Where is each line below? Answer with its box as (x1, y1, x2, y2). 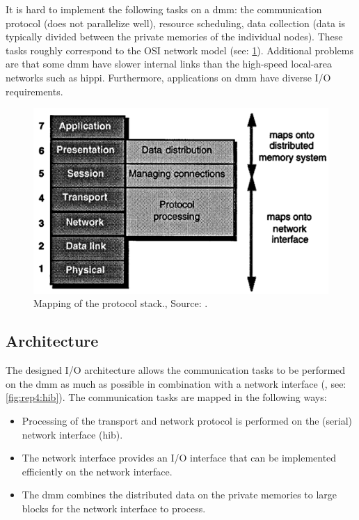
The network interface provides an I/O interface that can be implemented (22, 450, 337, 465)
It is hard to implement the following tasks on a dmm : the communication (6, 2, 322, 16)
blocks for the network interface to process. (22, 501, 206, 515)
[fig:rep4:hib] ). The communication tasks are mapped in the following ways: (6, 390, 327, 404)
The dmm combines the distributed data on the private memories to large (22, 487, 337, 502)
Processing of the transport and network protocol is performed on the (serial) (22, 413, 352, 427)
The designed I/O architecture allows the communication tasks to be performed (6, 363, 346, 377)
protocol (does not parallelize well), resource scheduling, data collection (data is (6, 15, 346, 30)
